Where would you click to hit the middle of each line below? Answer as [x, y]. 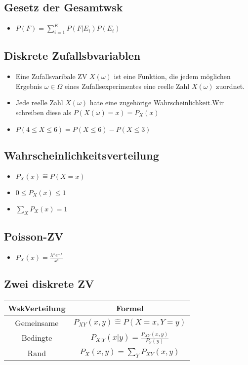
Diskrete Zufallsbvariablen [72, 56]
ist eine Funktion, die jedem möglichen [172, 76]
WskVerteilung [37, 308]
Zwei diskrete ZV [49, 284]
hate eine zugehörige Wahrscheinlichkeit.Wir [157, 102]
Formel [130, 308]
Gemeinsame [37, 323]
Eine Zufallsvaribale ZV [51, 76]
